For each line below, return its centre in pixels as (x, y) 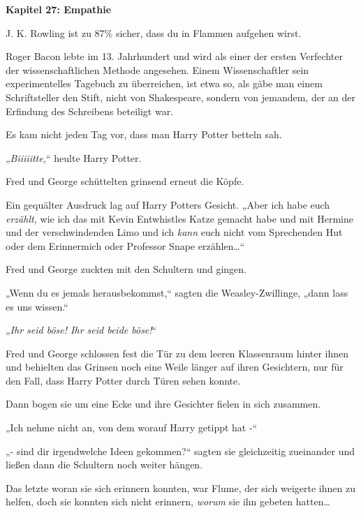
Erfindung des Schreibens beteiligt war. (90, 111)
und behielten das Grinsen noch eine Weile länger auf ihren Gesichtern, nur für (175, 367)
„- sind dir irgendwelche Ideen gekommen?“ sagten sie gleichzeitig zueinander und (180, 451)
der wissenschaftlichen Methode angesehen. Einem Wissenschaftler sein (157, 69)
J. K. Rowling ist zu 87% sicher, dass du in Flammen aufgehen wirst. (154, 32)
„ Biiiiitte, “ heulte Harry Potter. (74, 157)
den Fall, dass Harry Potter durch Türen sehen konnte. (123, 380)
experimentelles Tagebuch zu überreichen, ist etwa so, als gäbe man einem (164, 83)
